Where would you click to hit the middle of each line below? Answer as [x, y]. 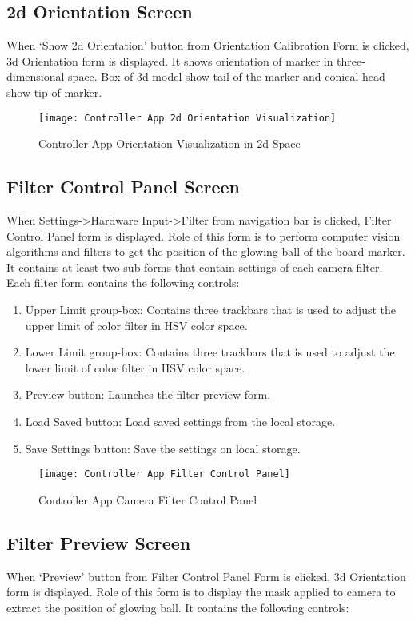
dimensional [36, 76]
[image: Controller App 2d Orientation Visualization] [188, 118]
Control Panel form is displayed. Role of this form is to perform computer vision [204, 235]
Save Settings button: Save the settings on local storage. [163, 448]
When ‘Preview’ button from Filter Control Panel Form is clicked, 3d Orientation [206, 576]
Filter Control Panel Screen [123, 187]
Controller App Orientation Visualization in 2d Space [170, 143]
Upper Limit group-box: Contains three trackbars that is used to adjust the [210, 309]
